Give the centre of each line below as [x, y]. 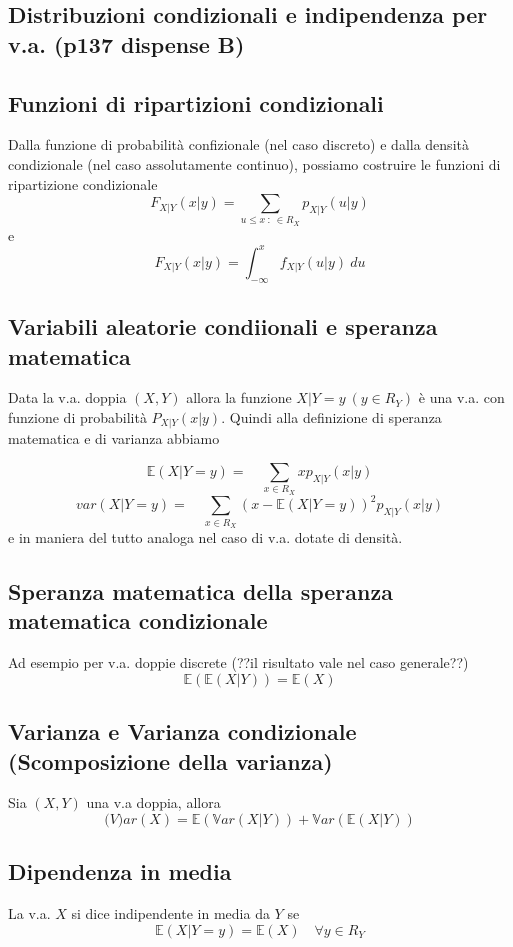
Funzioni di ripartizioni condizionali [196, 102]
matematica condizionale [138, 620]
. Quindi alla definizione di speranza [331, 416]
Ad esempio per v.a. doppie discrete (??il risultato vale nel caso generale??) [238, 662]
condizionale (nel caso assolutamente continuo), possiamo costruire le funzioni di [254, 163]
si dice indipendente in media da [170, 913]
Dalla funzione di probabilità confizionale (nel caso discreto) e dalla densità [238, 144]
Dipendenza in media [120, 871]
